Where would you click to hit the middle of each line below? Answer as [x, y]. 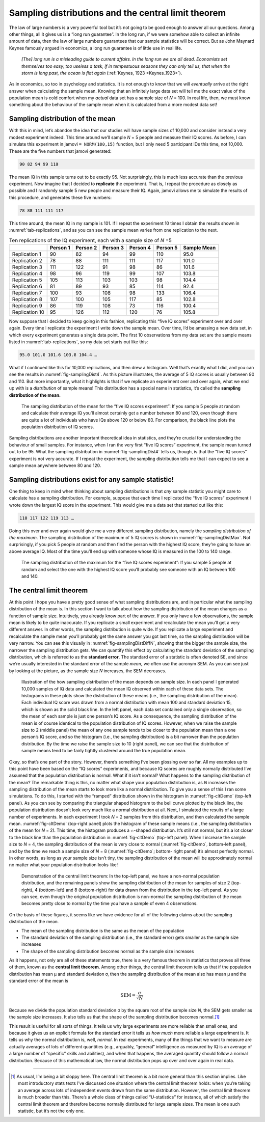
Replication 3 [27, 267]
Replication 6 [27, 286]
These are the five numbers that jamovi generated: [60, 151]
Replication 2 [27, 260]
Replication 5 [27, 280]
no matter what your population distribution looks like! [64, 865]
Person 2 [86, 247]
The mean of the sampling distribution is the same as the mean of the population [103, 930]
